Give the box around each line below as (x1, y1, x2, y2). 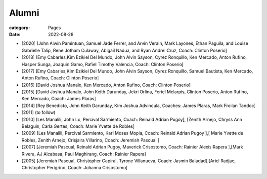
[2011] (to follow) (21, 109, 56, 115)
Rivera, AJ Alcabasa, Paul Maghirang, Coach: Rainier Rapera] (21, 151, 146, 157)
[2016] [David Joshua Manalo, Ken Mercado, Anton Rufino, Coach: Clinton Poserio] (21, 82, 191, 88)
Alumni (9, 7, 40, 18)
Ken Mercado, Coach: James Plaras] (21, 96, 96, 102)
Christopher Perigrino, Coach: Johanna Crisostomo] (21, 165, 128, 171)
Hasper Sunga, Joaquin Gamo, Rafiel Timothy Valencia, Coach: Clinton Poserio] (21, 61, 184, 67)
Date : (9, 31, 21, 37)
